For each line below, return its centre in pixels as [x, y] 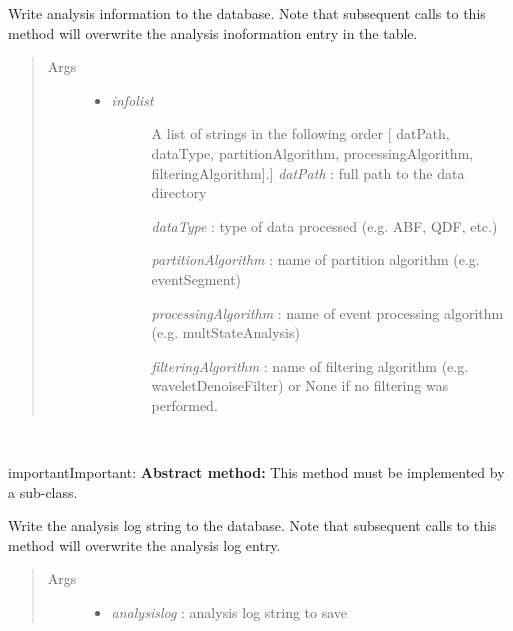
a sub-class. [43, 491]
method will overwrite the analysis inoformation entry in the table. [213, 32]
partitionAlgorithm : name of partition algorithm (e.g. [315, 259]
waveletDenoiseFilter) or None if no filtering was [300, 385]
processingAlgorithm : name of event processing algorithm [327, 312]
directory [179, 192]
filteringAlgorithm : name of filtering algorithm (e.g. [310, 365]
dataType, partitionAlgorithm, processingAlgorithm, [312, 152]
